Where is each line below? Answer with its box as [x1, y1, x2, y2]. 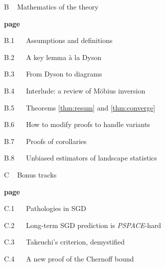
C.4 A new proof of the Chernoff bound [4, 253, 134, 263]
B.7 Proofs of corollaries [4, 135, 87, 146]
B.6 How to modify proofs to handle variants [4, 119, 150, 129]
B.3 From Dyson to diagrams [4, 68, 102, 79]
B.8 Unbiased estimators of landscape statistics [4, 152, 157, 163]
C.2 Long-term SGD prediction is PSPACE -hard [4, 219, 162, 230]
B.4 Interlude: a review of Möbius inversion [4, 85, 146, 95]
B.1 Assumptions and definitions [4, 35, 113, 45]
